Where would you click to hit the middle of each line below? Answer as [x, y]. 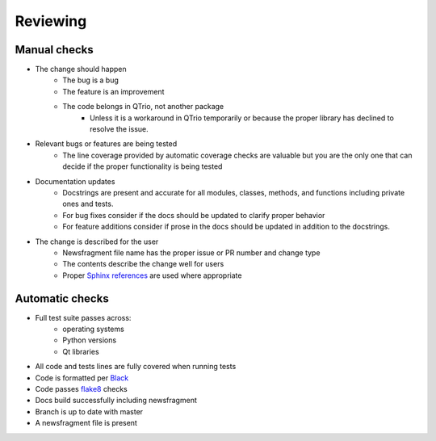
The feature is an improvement [113, 91]
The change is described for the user [97, 241]
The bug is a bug [90, 80]
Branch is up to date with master [89, 411]
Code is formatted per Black [82, 378]
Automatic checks [62, 298]
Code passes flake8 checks [82, 388]
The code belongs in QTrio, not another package [143, 107]
